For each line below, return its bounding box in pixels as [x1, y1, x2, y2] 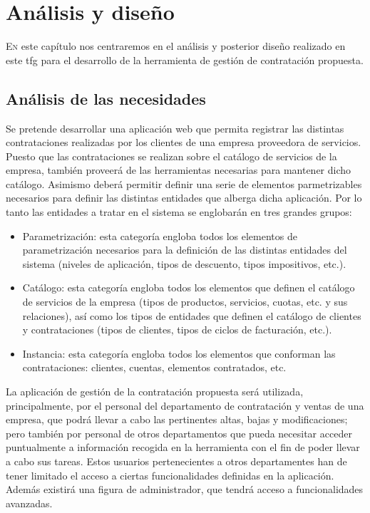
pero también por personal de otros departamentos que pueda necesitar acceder [6, 425, 352, 440]
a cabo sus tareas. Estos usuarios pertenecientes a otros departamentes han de [6, 453, 347, 468]
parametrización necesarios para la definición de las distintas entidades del [22, 242, 347, 257]
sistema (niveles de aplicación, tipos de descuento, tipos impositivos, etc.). [22, 256, 346, 271]
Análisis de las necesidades [6, 87, 206, 109]
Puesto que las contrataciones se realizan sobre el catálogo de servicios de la [6, 148, 337, 163]
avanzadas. [6, 495, 53, 510]
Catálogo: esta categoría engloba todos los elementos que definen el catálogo [22, 280, 355, 295]
